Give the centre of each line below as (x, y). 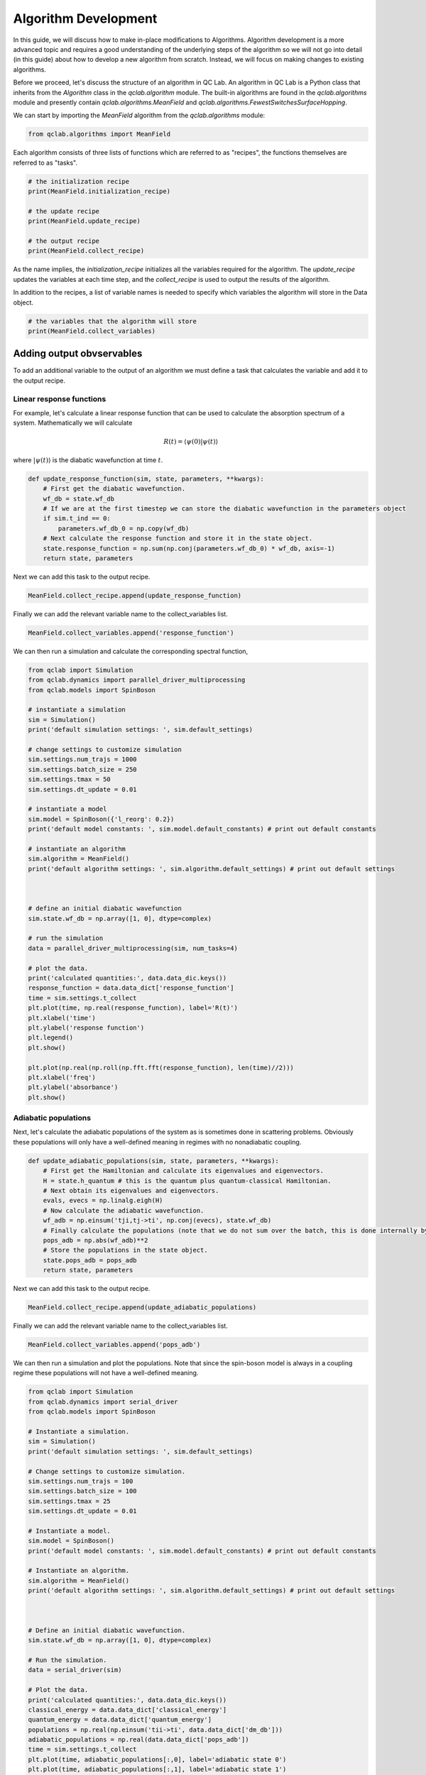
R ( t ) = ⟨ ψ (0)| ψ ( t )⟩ (191, 441)
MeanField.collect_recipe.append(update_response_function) (135, 595)
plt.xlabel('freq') (62, 1077)
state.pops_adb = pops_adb (90, 1260)
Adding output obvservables (78, 354)
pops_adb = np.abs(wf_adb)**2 (95, 1240)
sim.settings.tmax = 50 (70, 780)
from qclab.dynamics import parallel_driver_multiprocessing (137, 680)
